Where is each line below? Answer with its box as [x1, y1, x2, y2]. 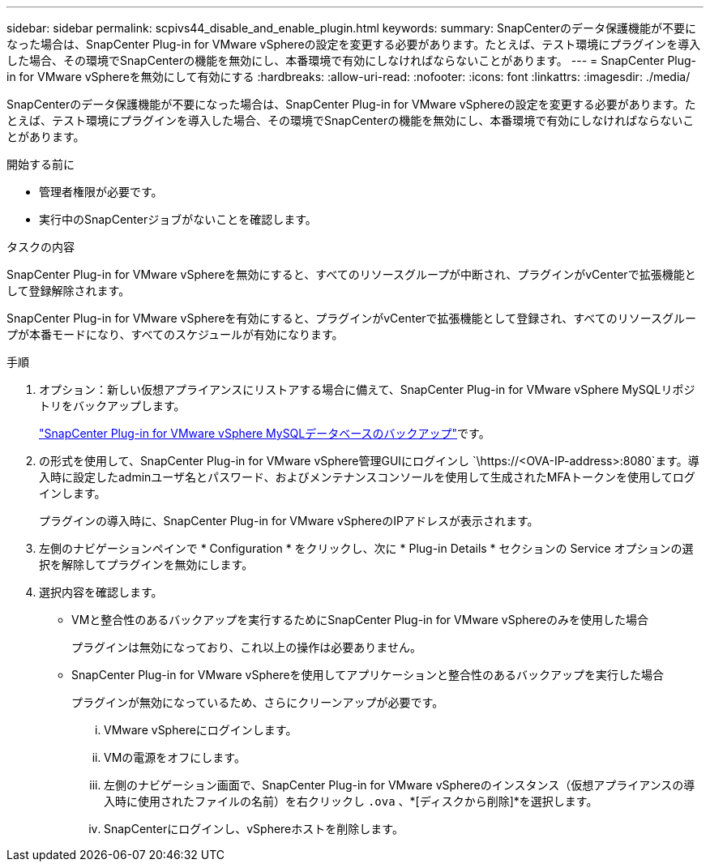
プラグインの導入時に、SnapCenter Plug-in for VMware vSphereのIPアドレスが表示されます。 [39, 514, 539, 528]
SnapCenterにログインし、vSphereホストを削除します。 [104, 822, 404, 836]
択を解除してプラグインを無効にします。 [39, 558, 254, 571]
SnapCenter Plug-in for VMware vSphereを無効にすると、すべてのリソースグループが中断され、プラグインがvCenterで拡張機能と [6, 267, 696, 281]
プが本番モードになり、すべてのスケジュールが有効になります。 [6, 327, 344, 341]
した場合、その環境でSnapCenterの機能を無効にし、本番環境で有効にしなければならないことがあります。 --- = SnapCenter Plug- [6, 53, 697, 67]
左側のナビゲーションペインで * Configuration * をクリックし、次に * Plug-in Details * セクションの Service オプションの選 [39, 541, 694, 555]
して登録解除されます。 [6, 284, 130, 297]
